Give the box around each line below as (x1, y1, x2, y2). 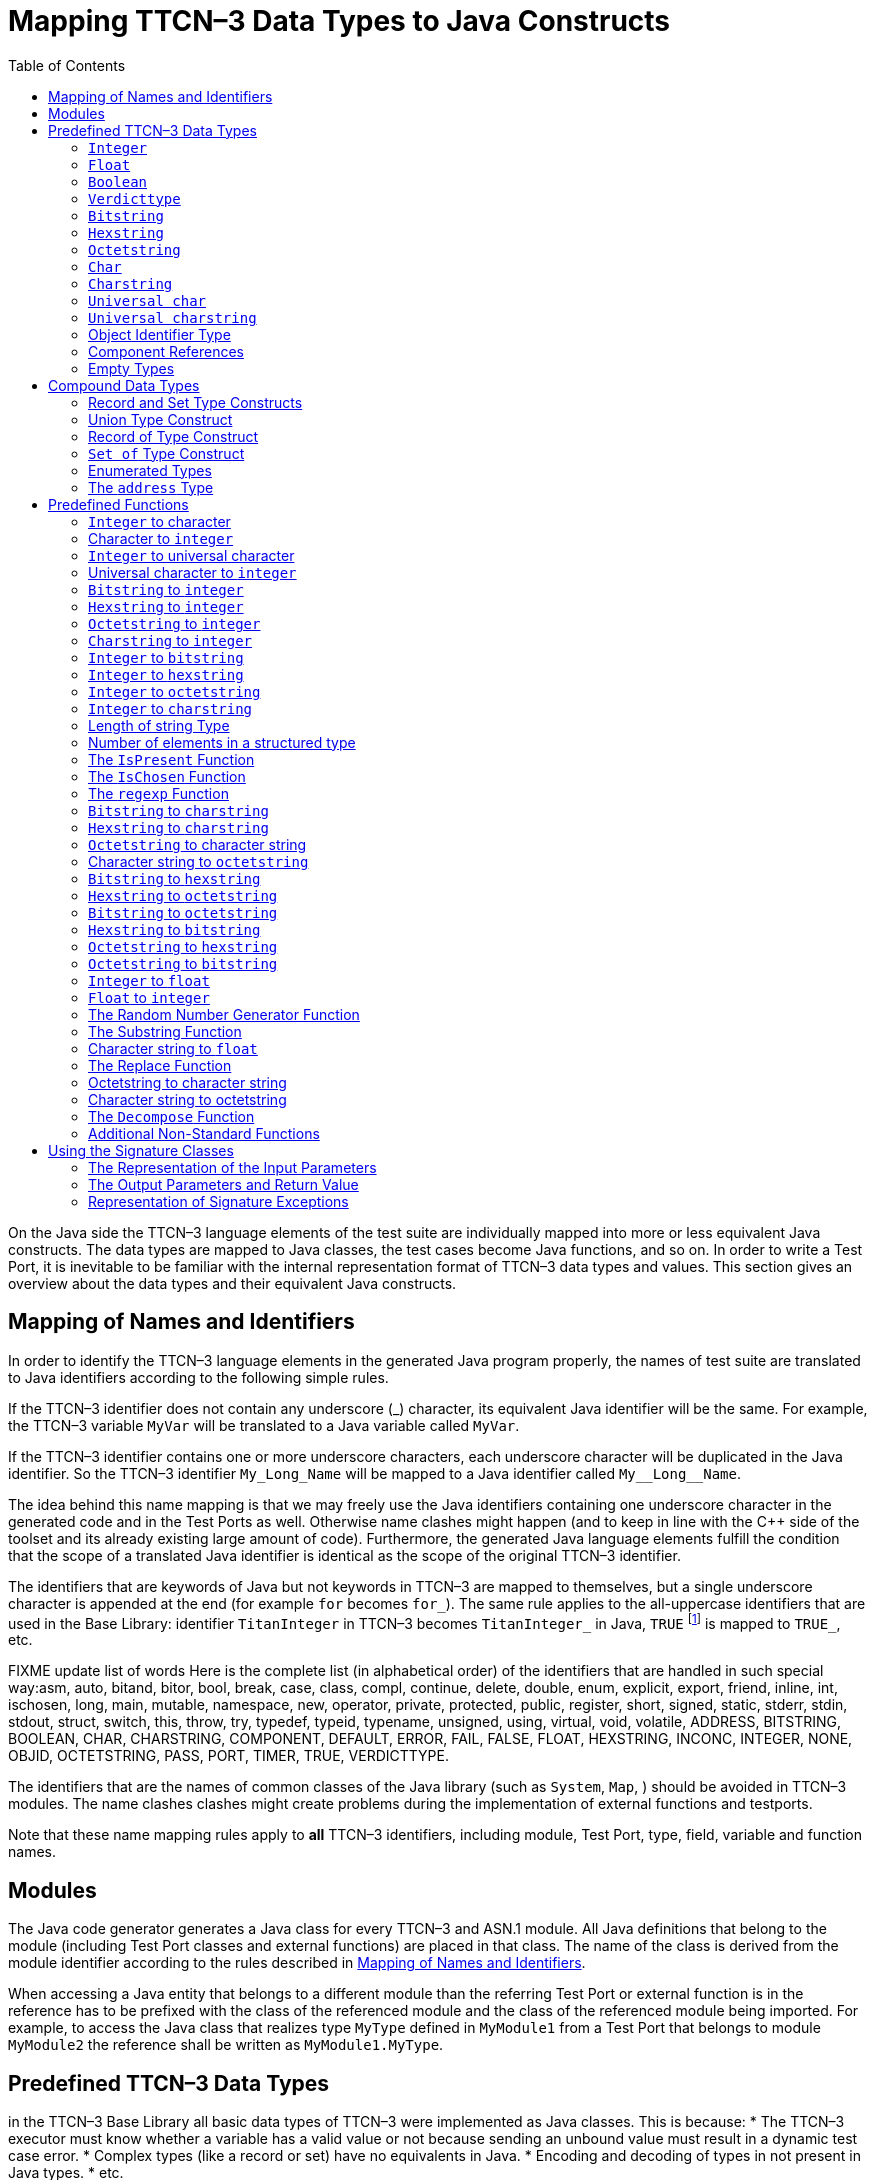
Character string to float (88, 1039, 258, 1057)
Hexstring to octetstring (88, 886, 278, 904)
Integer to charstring (88, 699, 253, 717)
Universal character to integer (88, 563, 297, 581)
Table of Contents (8, 56, 126, 74)
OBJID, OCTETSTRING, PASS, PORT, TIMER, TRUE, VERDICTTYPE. (8, 1747, 449, 1765)
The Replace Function (88, 1056, 232, 1074)
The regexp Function (88, 784, 229, 802)
